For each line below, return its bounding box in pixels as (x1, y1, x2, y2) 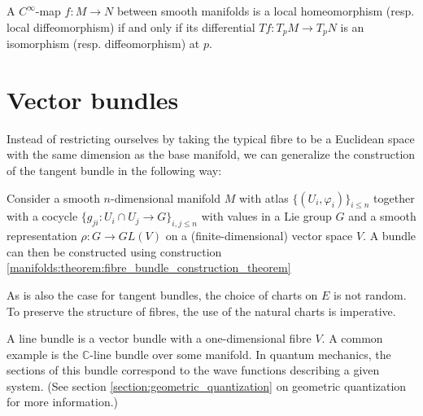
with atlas (238, 189, 289, 206)
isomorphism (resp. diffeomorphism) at (7, 35, 200, 52)
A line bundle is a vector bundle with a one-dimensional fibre (7, 330, 312, 347)
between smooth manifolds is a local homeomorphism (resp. (116, 2, 415, 19)
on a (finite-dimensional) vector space (165, 227, 353, 244)
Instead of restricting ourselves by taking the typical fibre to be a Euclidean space (7, 129, 415, 147)
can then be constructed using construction (7, 243, 222, 260)
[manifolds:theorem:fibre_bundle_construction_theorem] (7, 259, 291, 276)
